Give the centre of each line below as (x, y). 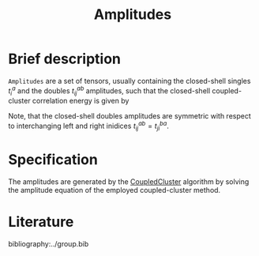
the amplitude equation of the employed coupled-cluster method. (114, 190)
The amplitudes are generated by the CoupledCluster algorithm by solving (129, 181)
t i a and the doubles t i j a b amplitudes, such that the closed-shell (109, 91)
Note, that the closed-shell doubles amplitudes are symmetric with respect (129, 116)
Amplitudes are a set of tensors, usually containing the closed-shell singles (129, 81)
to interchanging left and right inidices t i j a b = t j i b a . (89, 126)
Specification (53, 160)
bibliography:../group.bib (49, 243)
